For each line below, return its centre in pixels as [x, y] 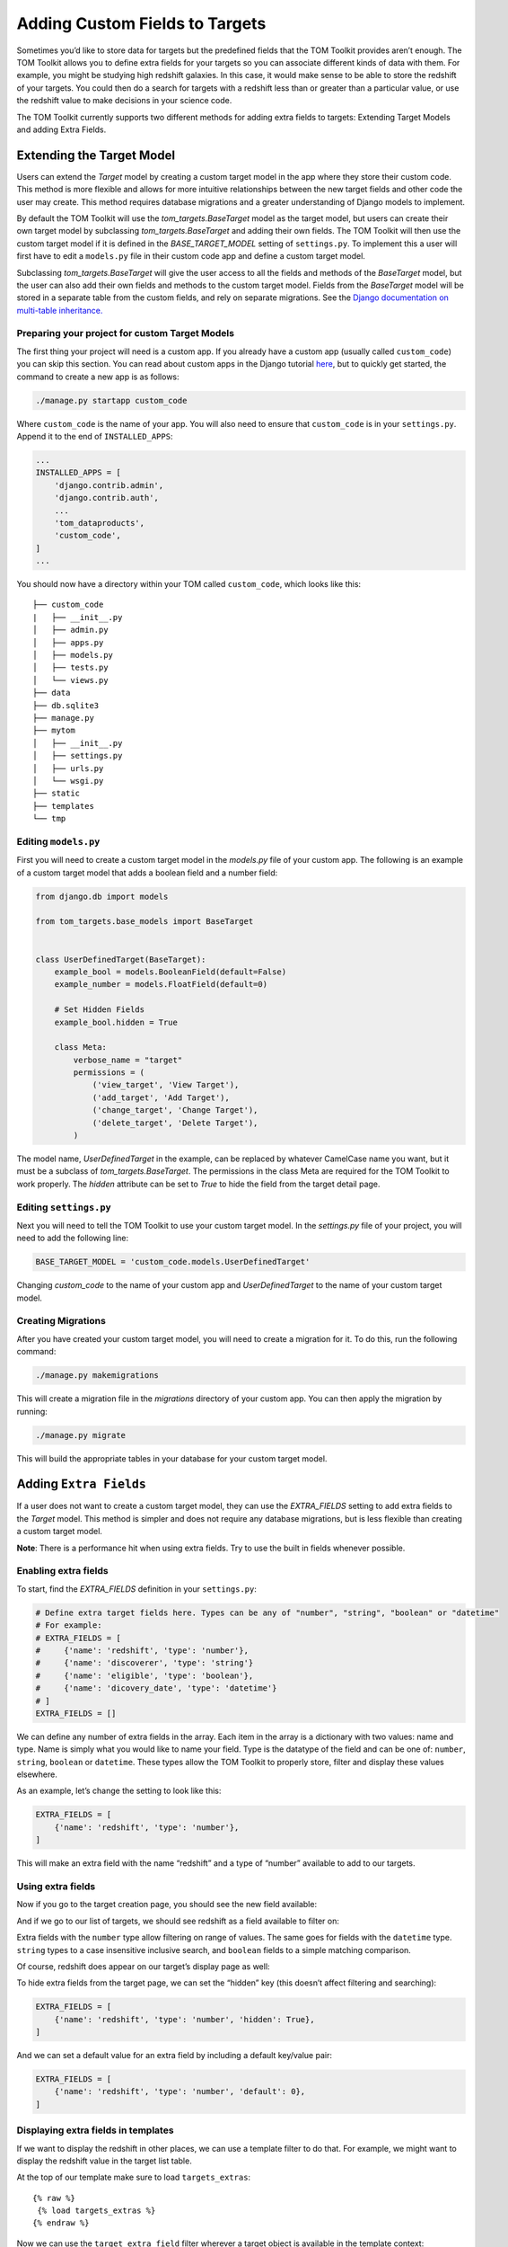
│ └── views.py [70, 680]
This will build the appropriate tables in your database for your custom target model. [172, 1458]
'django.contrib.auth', [106, 498]
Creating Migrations [61, 1321]
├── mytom [54, 731]
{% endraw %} [61, 2223]
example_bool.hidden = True [116, 1022]
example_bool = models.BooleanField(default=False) [171, 972]
